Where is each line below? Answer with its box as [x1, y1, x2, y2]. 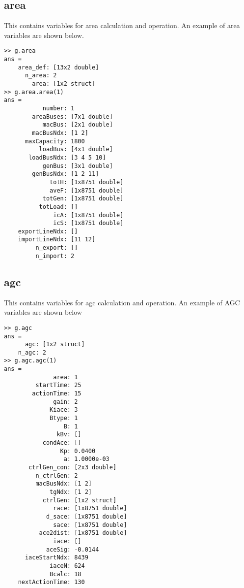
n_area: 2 [25, 72, 57, 79]
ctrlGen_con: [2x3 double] [28, 464, 117, 471]
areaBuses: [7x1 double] [32, 113, 113, 120]
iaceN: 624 [50, 562, 85, 569]
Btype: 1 [50, 415, 78, 422]
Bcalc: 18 [50, 570, 81, 578]
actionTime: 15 [32, 390, 81, 397]
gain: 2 [53, 398, 78, 405]
